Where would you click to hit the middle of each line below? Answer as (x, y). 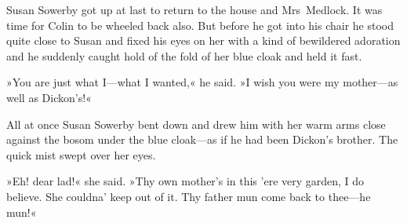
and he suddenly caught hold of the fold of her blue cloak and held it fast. (184, 55)
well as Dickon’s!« (49, 97)
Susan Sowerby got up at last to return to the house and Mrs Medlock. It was (194, 9)
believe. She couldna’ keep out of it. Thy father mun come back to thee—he (189, 196)
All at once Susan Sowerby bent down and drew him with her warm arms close (196, 124)
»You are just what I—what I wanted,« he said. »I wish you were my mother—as (202, 82)
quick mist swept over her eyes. (81, 154)
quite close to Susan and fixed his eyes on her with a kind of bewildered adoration (203, 40)
